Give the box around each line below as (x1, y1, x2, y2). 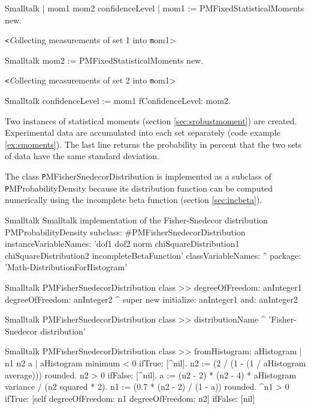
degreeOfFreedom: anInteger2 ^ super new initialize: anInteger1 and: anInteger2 (5, 292, 298, 305)
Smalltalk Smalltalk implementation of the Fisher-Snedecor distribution (5, 213, 268, 226)
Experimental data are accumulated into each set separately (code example (5, 126, 280, 139)
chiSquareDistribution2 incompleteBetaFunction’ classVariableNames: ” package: (5, 249, 301, 261)
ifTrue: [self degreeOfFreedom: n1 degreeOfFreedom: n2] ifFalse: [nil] (5, 392, 255, 404)
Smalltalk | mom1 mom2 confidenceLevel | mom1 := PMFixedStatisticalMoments (5, 2, 304, 14)
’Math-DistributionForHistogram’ (5, 261, 128, 273)
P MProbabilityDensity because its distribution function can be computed (5, 181, 273, 194)
